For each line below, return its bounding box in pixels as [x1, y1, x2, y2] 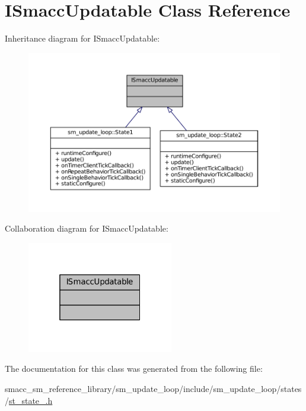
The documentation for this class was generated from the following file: [5, 362, 263, 375]
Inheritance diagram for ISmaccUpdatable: [5, 32, 160, 45]
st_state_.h [9, 394, 53, 406]
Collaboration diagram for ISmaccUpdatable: [5, 222, 168, 235]
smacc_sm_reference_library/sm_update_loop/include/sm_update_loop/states [5, 382, 302, 394]
